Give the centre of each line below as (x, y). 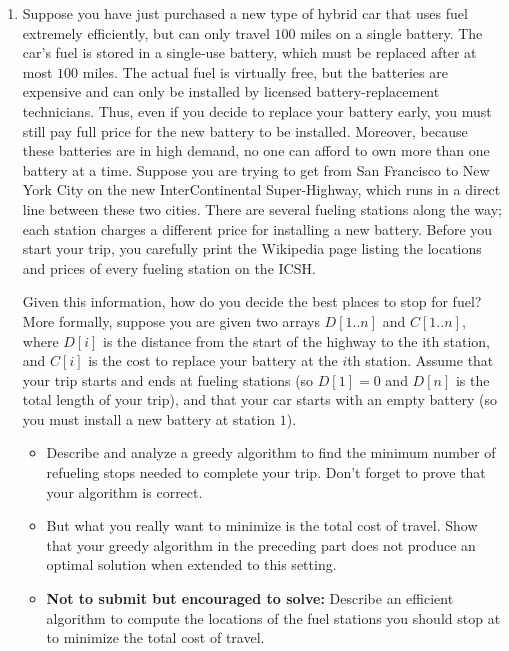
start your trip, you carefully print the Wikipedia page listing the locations (252, 248)
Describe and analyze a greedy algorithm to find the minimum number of (271, 452)
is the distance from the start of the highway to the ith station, (296, 340)
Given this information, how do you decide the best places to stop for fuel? (252, 301)
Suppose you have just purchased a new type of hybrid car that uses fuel (245, 13)
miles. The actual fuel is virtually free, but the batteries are (265, 71)
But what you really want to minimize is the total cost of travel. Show (262, 525)
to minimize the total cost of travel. (155, 637)
